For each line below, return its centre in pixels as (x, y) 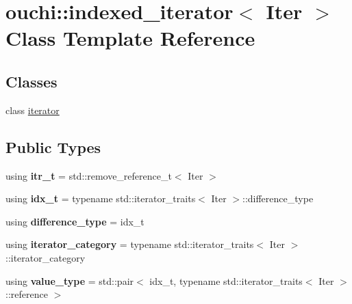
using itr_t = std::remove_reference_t (89, 175)
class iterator (33, 110)
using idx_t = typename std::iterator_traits (101, 198)
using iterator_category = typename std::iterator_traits (130, 244)
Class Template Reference (130, 38)
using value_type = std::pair (70, 280)
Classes (32, 81)
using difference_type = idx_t (75, 221)
